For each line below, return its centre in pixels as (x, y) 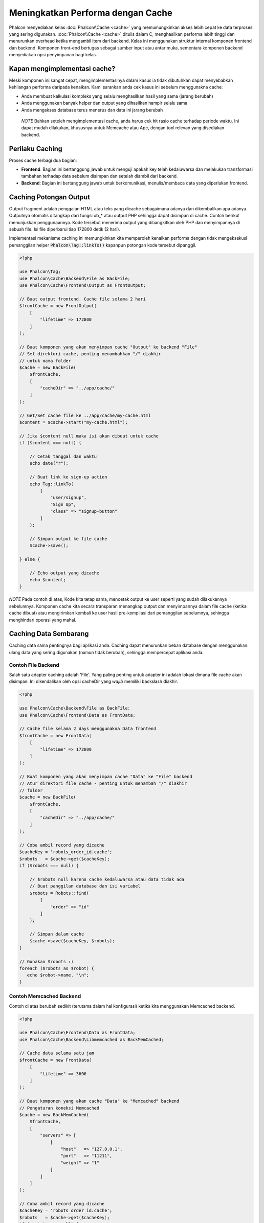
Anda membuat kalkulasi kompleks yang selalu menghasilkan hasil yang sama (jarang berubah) (117, 96)
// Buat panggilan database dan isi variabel (85, 886)
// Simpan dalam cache (57, 934)
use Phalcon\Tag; (40, 272)
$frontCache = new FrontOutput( (58, 306)
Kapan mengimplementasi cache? (62, 68)
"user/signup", (68, 498)
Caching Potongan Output (50, 197)
